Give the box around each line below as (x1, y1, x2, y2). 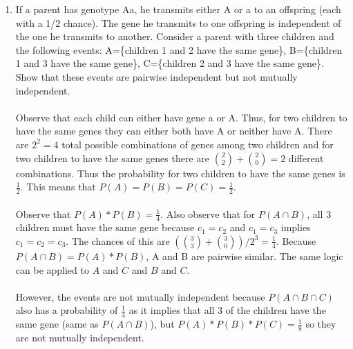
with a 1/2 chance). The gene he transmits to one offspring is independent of (15, 15, 341, 30)
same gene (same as (15, 317, 99, 331)
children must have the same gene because (15, 220, 195, 235)
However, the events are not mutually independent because (15, 289, 265, 303)
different (288, 150, 324, 165)
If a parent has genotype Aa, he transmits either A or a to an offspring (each (15, 2, 341, 16)
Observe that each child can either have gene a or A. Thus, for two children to (15, 110, 347, 124)
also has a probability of (15, 303, 118, 317)
